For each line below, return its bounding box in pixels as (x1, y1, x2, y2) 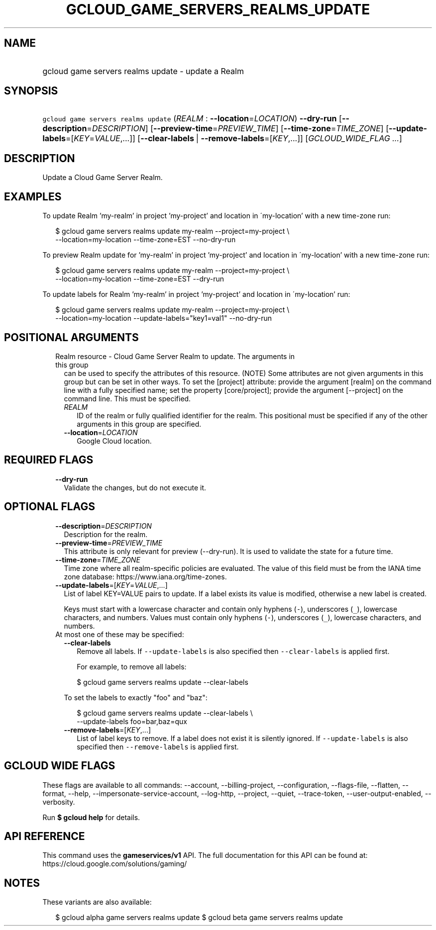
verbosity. (42, 797, 75, 806)
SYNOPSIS (4, 85, 58, 97)
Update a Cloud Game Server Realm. (42, 173, 163, 182)
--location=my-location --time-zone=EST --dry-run (55, 275, 224, 283)
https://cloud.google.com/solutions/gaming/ (42, 859, 187, 868)
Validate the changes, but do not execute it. (64, 483, 207, 492)
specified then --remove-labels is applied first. (77, 742, 239, 751)
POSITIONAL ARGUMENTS (4, 331, 139, 344)
